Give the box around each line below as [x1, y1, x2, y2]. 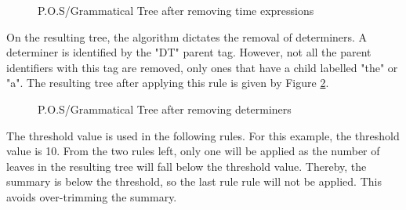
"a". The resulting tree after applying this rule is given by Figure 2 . [6, 74, 329, 91]
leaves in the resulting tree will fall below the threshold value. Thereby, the [6, 157, 367, 174]
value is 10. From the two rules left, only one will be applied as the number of [6, 143, 380, 159]
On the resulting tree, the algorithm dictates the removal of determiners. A [6, 28, 368, 45]
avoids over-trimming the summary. [6, 188, 177, 205]
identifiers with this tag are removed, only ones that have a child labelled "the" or [6, 59, 398, 75]
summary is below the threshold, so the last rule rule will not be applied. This [6, 173, 382, 190]
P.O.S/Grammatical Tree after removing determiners [38, 100, 292, 117]
